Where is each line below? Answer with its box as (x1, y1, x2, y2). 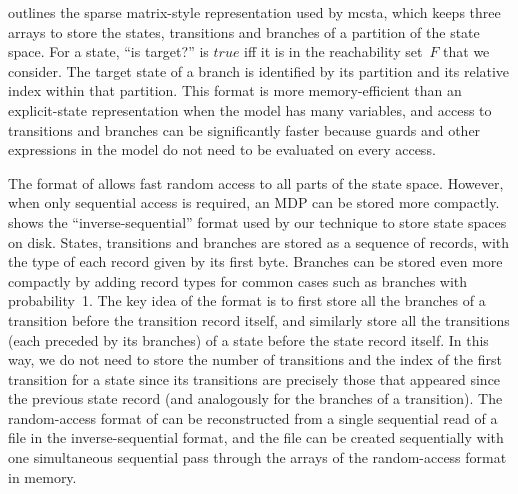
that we (443, 41, 490, 62)
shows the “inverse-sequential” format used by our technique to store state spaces (8, 211, 507, 232)
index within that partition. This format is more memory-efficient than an (8, 80, 462, 101)
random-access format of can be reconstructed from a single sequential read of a (8, 407, 498, 428)
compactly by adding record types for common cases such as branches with (8, 270, 468, 291)
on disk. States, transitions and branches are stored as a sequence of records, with (8, 231, 510, 252)
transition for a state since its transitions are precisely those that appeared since (8, 368, 501, 389)
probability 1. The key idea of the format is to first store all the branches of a (8, 290, 486, 311)
